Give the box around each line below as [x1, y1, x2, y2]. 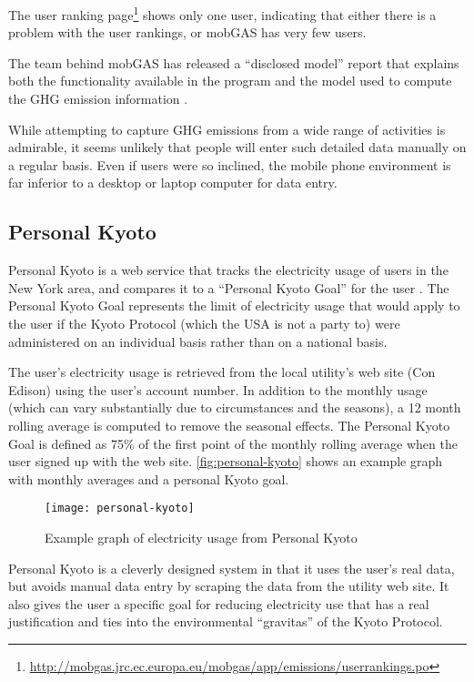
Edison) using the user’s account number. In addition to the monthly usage [8, 380, 428, 399]
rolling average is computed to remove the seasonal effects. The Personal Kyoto [8, 415, 450, 434]
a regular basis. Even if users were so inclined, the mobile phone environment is [8, 155, 451, 174]
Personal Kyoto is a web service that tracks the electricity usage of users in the [8, 260, 449, 280]
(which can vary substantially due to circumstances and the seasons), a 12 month [8, 398, 461, 417]
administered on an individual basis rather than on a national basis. [8, 331, 388, 351]
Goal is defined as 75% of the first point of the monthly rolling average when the [8, 433, 458, 453]
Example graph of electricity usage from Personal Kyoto [45, 527, 358, 546]
